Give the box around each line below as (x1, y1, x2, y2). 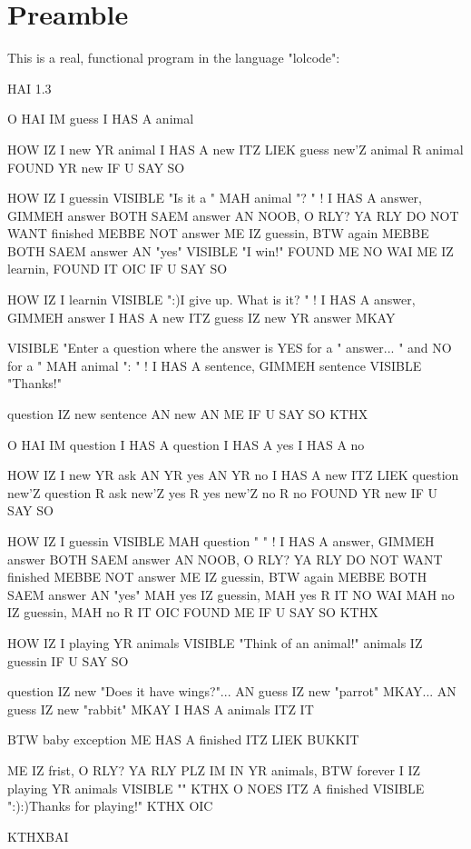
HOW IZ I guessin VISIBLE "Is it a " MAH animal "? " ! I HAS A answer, (7, 188, 422, 207)
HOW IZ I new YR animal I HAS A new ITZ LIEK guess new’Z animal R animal (7, 139, 464, 158)
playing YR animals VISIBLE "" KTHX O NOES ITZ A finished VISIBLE (7, 778, 425, 797)
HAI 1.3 (7, 78, 52, 97)
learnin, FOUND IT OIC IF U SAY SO (7, 259, 228, 278)
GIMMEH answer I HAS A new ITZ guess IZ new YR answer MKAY (7, 307, 396, 326)
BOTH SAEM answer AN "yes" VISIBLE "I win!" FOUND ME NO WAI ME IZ (7, 241, 454, 260)
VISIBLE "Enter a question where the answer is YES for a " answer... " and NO (7, 338, 452, 357)
